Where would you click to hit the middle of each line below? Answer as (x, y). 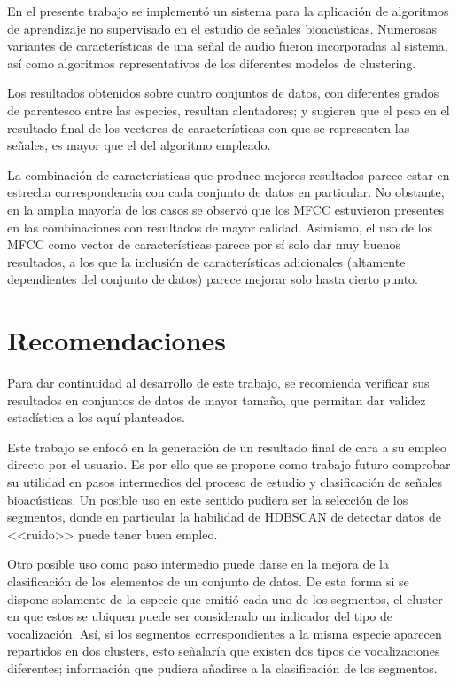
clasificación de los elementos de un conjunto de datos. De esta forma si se (208, 581)
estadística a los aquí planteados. (96, 417)
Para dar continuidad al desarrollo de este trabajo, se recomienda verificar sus (218, 383)
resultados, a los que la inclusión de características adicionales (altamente (206, 261)
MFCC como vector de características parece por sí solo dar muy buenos (204, 244)
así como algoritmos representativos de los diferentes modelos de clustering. (212, 63)
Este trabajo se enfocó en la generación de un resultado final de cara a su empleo (227, 447)
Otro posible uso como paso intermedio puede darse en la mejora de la (198, 564)
